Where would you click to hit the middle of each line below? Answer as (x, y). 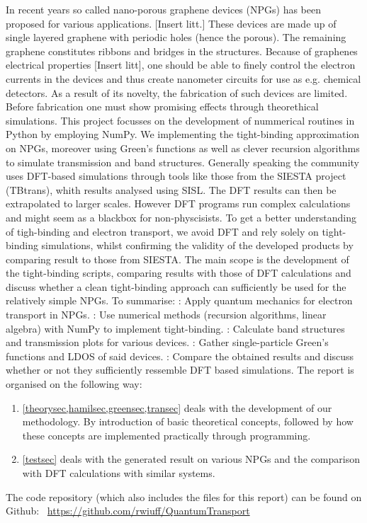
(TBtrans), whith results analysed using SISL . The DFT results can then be (171, 189)
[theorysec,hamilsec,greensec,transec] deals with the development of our (177, 407)
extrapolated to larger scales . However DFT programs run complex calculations (178, 203)
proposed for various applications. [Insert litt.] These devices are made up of (171, 23)
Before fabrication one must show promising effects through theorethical (162, 107)
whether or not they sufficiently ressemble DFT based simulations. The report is (180, 370)
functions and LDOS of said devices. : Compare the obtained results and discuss (180, 356)
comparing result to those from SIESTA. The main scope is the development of (177, 259)
